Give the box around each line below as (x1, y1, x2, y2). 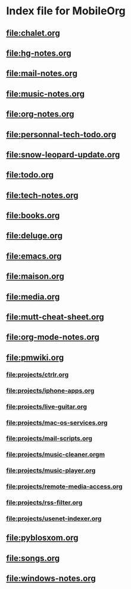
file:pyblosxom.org (6, 533, 79, 543)
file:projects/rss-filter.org (6, 498, 83, 507)
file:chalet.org (6, 28, 61, 38)
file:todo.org (6, 170, 54, 180)
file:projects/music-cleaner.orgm (6, 451, 105, 459)
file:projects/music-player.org (6, 467, 96, 475)
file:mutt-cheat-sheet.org (6, 312, 104, 322)
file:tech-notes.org (6, 190, 79, 201)
